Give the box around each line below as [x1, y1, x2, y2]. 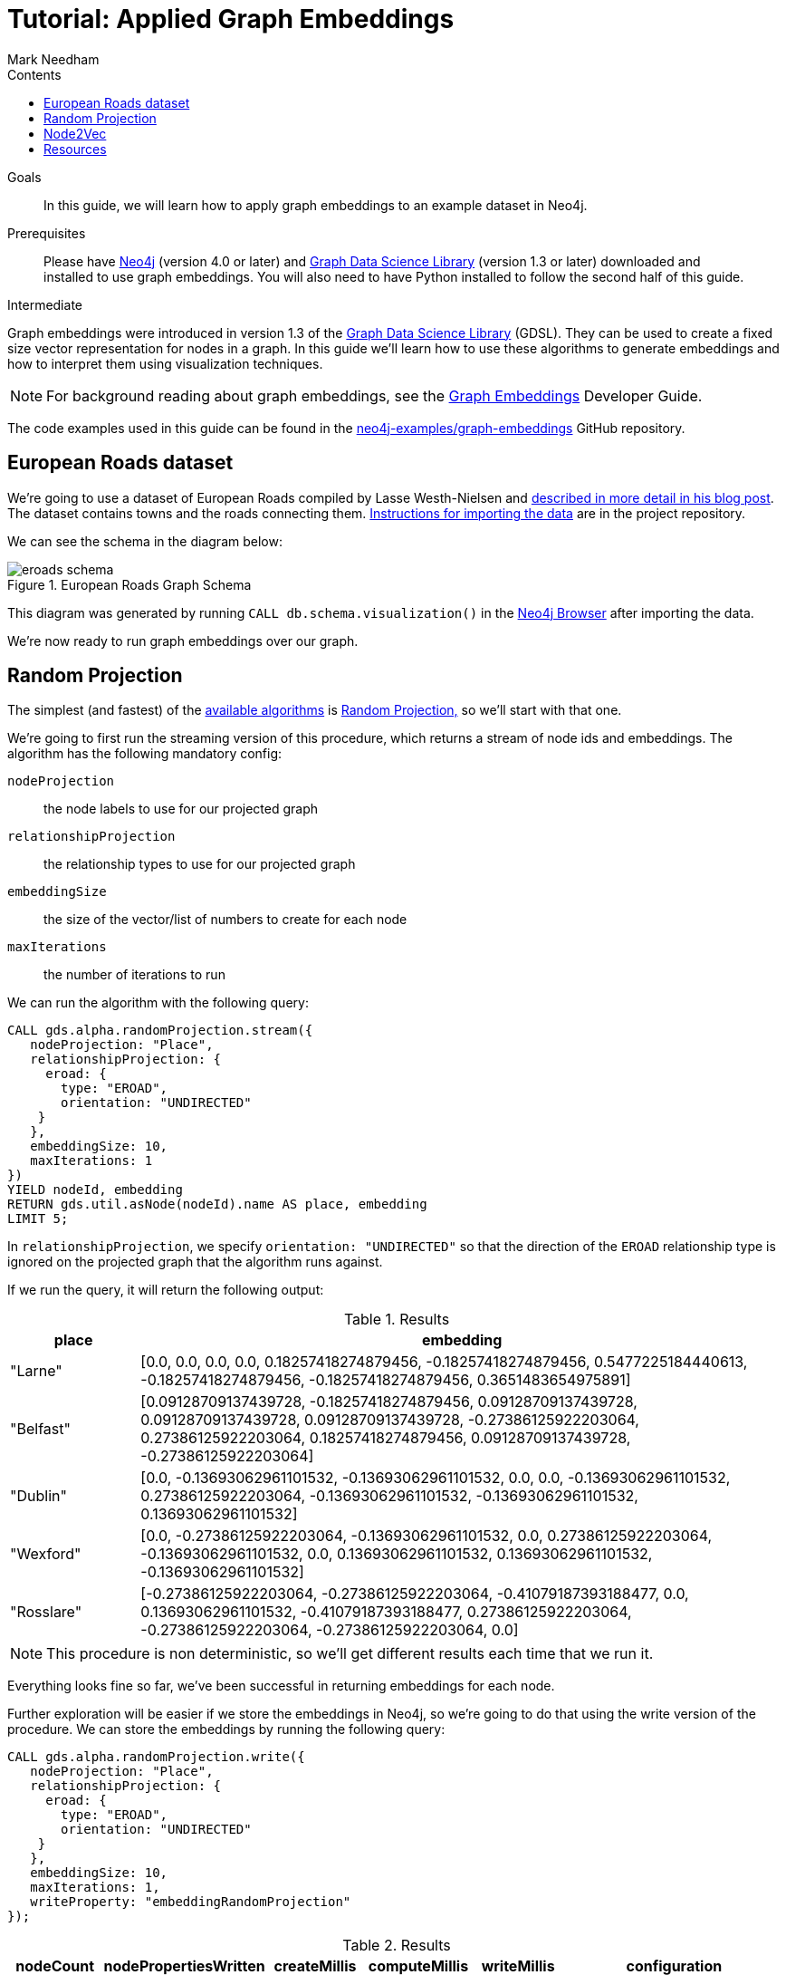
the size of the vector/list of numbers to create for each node [43, 911, 407, 928]
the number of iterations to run [43, 967, 225, 983]
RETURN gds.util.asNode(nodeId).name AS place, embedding [7, 1197, 427, 1212]
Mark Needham [7, 51, 100, 67]
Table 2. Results [342, 1936, 451, 1955]
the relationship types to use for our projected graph [43, 856, 356, 872]
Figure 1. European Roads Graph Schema [7, 576, 252, 592]
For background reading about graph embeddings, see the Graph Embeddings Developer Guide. [46, 386, 703, 405]
